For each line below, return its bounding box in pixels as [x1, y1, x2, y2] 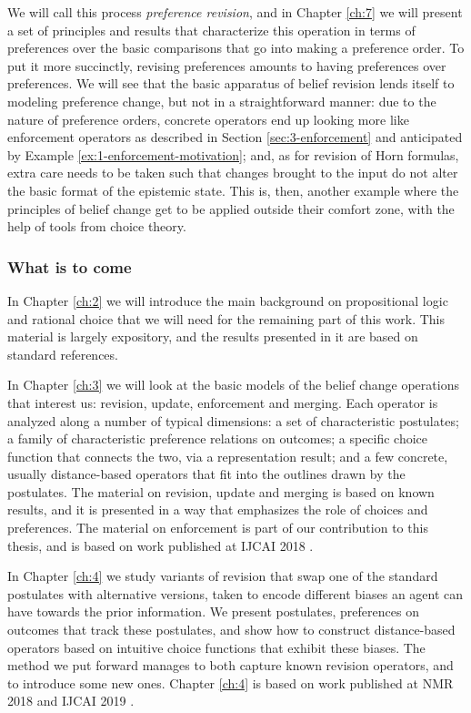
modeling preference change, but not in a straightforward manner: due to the [7, 91, 436, 110]
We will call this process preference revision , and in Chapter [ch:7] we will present [7, 3, 463, 21]
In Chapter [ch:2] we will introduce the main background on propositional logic [7, 290, 448, 310]
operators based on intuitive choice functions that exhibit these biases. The [7, 637, 426, 657]
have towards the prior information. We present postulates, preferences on [7, 602, 419, 621]
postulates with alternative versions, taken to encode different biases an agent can [7, 584, 464, 603]
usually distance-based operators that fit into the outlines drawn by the [7, 464, 406, 484]
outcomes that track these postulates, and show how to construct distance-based [7, 620, 456, 639]
